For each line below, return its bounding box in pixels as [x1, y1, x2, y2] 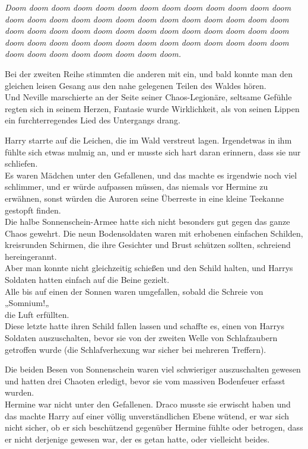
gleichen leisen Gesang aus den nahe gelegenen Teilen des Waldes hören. [5, 79, 266, 91]
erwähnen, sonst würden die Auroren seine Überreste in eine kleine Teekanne [5, 192, 284, 204]
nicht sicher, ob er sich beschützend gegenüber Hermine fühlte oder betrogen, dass [5, 421, 303, 434]
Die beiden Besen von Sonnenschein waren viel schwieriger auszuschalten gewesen [5, 363, 301, 375]
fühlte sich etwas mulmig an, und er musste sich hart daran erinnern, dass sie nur [5, 145, 301, 158]
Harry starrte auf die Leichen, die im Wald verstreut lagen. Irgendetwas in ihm [5, 133, 292, 146]
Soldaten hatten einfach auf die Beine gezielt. [5, 273, 170, 286]
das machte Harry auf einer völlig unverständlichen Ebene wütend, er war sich [5, 409, 289, 422]
